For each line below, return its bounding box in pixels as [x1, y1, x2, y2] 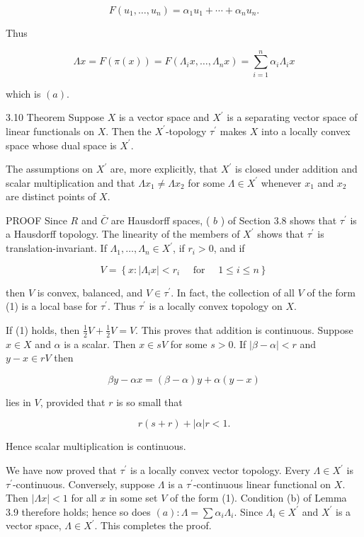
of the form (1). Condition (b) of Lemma [170, 490, 347, 505]
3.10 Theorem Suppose [6, 110, 104, 125]
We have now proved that [6, 463, 117, 478]
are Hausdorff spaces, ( [110, 212, 210, 227]
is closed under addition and [234, 161, 358, 176]
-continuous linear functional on [193, 476, 331, 491]
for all [71, 490, 97, 505]
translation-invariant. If [6, 241, 107, 255]
